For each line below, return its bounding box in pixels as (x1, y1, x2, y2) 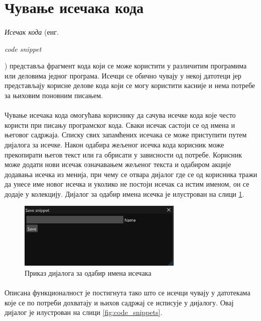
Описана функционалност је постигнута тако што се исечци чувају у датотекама (5, 287, 250, 297)
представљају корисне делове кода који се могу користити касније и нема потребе (5, 80, 255, 91)
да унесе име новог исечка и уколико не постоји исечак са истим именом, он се (5, 179, 249, 189)
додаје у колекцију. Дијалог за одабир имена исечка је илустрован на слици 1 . (5, 188, 244, 199)
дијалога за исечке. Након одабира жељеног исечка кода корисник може (5, 139, 224, 149)
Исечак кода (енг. (5, 26, 59, 37)
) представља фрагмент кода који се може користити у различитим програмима (5, 60, 247, 71)
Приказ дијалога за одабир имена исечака (25, 267, 152, 278)
